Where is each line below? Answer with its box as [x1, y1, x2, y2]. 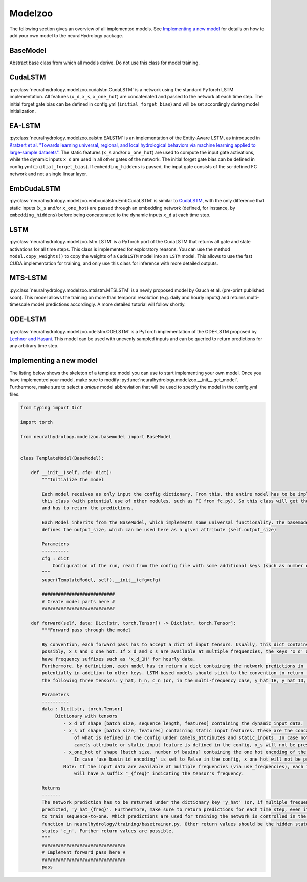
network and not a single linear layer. [9, 171, 87, 177]
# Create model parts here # [41, 599, 115, 604]
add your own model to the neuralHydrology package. [9, 32, 124, 38]
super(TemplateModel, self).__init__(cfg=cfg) [41, 577, 161, 583]
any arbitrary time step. [9, 342, 59, 348]
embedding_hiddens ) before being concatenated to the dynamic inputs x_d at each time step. [9, 212, 211, 218]
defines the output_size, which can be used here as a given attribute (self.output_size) [41, 527, 277, 532]
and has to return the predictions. [41, 505, 134, 511]
